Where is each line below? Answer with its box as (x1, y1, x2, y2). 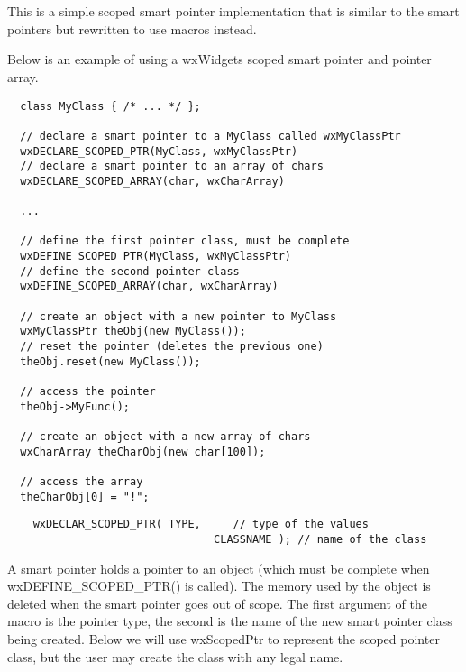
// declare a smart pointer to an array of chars (20, 160, 324, 173)
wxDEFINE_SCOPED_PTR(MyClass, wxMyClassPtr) (20, 250, 291, 263)
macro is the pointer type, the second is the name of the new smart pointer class (7, 612, 452, 631)
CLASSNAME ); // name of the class (214, 532, 427, 546)
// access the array (20, 474, 143, 488)
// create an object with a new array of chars (20, 430, 311, 443)
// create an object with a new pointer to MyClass (20, 309, 337, 323)
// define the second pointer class (20, 264, 240, 278)
